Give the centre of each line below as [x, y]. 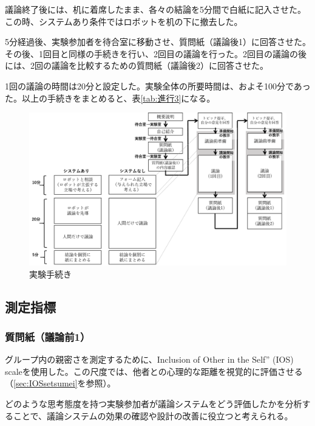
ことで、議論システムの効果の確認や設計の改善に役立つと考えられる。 [153, 415]
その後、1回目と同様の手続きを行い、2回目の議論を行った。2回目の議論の [151, 53]
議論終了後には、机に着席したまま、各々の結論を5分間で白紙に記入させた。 [156, 9]
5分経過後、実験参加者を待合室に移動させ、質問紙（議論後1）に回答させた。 [158, 42]
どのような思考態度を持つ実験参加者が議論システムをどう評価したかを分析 [154, 404]
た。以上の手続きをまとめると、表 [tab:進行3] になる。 [110, 98]
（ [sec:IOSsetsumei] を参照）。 [60, 383]
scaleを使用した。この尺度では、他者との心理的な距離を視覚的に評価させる [154, 371]
